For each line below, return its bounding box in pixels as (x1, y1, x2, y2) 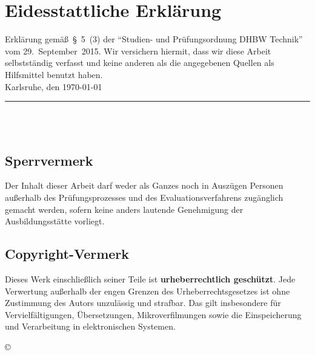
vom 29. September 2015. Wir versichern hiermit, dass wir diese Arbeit (5, 44, 271, 57)
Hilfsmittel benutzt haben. (5, 68, 103, 80)
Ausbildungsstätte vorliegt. (5, 215, 105, 227)
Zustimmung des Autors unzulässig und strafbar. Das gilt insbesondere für (5, 296, 281, 309)
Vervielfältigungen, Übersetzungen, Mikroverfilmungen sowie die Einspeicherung (5, 308, 302, 321)
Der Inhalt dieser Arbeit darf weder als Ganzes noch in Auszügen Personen (5, 179, 283, 192)
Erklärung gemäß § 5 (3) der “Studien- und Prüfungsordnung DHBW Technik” (5, 33, 303, 45)
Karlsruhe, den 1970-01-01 (5, 80, 102, 93)
